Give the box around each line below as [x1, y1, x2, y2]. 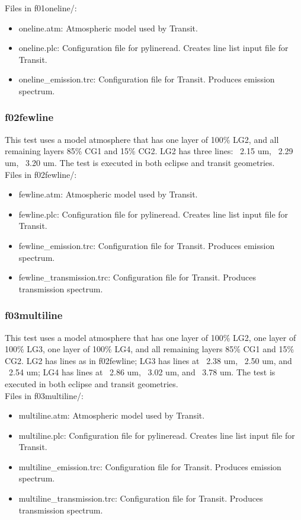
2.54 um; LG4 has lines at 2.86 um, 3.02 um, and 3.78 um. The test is [8, 366, 276, 378]
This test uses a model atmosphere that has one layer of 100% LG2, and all [5, 133, 279, 145]
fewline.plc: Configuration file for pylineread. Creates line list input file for [18, 208, 289, 220]
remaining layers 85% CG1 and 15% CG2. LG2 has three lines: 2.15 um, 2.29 [5, 145, 293, 157]
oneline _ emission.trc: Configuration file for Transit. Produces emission [18, 73, 275, 85]
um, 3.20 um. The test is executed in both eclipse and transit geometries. [5, 156, 275, 168]
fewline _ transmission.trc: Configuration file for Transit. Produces [18, 271, 257, 283]
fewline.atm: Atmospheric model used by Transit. [18, 188, 198, 200]
